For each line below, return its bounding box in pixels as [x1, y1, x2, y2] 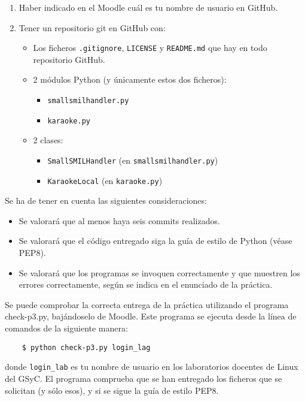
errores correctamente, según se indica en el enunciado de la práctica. [19, 278, 273, 291]
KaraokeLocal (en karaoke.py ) [47, 174, 163, 186]
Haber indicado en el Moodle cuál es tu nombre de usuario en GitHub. [19, 1, 278, 13]
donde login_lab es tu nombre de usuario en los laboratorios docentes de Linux [5, 360, 298, 373]
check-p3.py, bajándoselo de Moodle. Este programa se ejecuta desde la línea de [5, 310, 297, 322]
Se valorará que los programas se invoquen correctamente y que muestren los [19, 266, 300, 279]
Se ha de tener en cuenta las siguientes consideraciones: [5, 194, 207, 207]
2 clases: [33, 134, 63, 146]
